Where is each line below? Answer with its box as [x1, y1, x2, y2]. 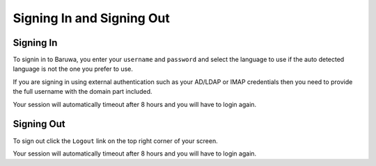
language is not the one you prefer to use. [13, 65, 134, 73]
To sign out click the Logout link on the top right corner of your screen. [13, 136, 219, 145]
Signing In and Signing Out [13, 10, 170, 26]
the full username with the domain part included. [13, 88, 152, 96]
